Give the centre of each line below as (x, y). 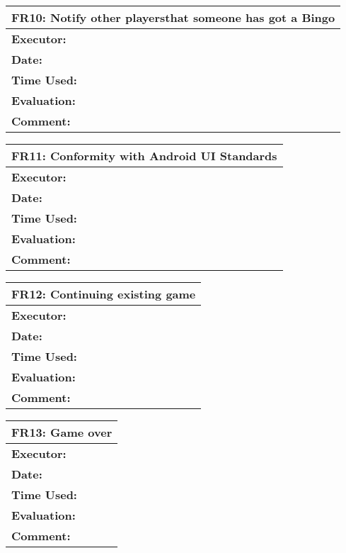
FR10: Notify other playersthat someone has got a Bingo (173, 17)
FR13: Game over (62, 432)
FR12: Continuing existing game (104, 294)
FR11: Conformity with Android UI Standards (144, 156)
